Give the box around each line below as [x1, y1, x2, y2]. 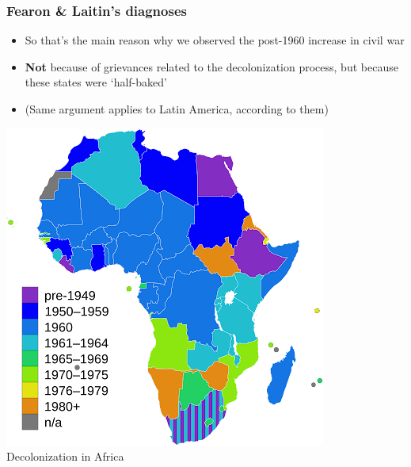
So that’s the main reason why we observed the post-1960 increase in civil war [25, 32, 405, 48]
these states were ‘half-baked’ [25, 74, 167, 90]
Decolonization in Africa [6, 448, 124, 465]
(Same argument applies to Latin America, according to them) [25, 101, 329, 117]
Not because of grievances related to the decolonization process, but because [25, 58, 398, 75]
